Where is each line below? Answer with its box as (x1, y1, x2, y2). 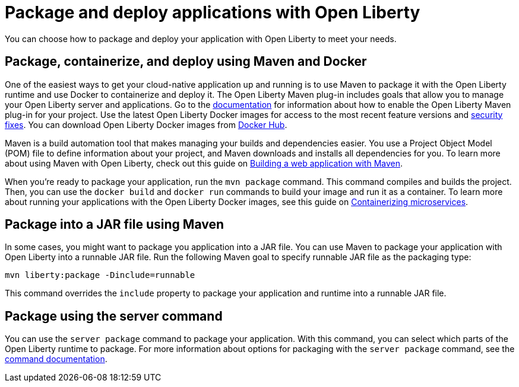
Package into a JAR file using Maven (5, 217, 224, 232)
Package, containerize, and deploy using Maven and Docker (5, 54, 367, 69)
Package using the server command (5, 308, 223, 324)
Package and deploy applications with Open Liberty (5, 2, 420, 23)
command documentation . (5, 354, 107, 364)
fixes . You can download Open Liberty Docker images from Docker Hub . (5, 119, 287, 130)
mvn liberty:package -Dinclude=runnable (5, 270, 195, 280)
